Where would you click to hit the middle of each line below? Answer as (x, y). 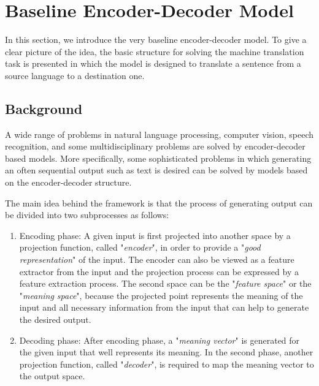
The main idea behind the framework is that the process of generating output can (159, 202)
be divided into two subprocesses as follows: (87, 215)
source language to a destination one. (75, 75)
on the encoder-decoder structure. (68, 182)
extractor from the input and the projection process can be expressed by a (159, 271)
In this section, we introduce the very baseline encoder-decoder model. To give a (156, 40)
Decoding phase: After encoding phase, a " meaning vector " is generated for (159, 340)
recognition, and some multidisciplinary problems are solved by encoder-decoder (155, 146)
